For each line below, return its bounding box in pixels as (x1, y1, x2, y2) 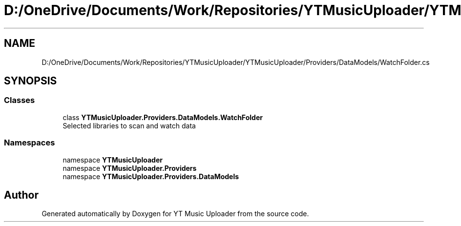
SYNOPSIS (4, 75, 57, 87)
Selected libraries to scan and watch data (63, 121, 196, 130)
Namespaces (4, 138, 55, 148)
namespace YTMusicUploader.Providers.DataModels (63, 172, 239, 181)
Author (4, 188, 39, 201)
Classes (4, 95, 35, 105)
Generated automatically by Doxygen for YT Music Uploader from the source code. (42, 209, 309, 218)
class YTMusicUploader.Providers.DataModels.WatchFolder (63, 113, 263, 122)
